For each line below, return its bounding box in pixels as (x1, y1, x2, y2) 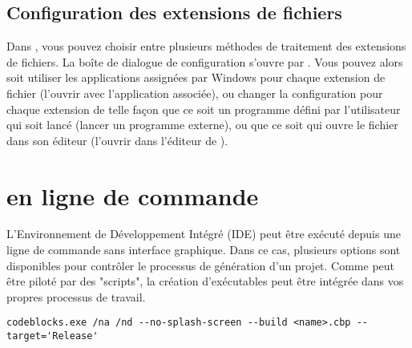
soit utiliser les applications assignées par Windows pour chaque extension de (6, 69, 386, 86)
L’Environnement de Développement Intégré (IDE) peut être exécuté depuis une (6, 225, 401, 242)
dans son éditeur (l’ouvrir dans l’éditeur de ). (6, 132, 228, 148)
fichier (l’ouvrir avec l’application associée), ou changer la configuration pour (6, 84, 383, 101)
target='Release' (6, 330, 99, 342)
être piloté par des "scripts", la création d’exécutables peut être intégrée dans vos (6, 273, 404, 289)
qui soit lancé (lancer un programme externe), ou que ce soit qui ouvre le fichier (6, 116, 398, 133)
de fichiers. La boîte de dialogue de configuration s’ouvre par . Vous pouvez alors (6, 53, 403, 70)
